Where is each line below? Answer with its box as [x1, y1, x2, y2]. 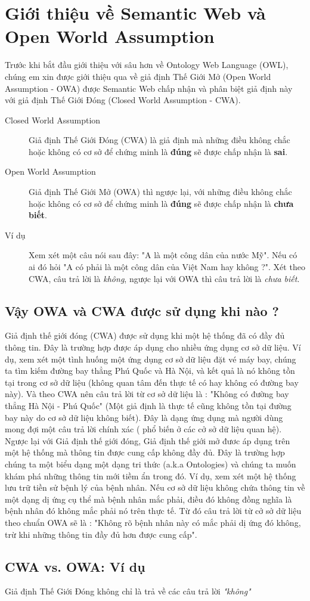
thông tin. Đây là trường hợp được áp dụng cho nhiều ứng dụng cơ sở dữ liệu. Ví [5, 341, 301, 354]
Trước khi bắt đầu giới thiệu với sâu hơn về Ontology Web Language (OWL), [5, 58, 289, 71]
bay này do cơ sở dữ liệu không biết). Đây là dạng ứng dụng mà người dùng [5, 411, 283, 423]
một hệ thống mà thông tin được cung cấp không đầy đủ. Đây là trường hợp [5, 446, 285, 459]
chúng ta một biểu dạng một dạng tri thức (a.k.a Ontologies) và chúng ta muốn [5, 457, 296, 470]
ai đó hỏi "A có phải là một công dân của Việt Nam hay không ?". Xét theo [29, 261, 305, 273]
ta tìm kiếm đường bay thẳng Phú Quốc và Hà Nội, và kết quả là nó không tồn [5, 364, 295, 377]
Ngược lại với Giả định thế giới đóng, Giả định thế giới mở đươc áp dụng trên [5, 434, 290, 447]
